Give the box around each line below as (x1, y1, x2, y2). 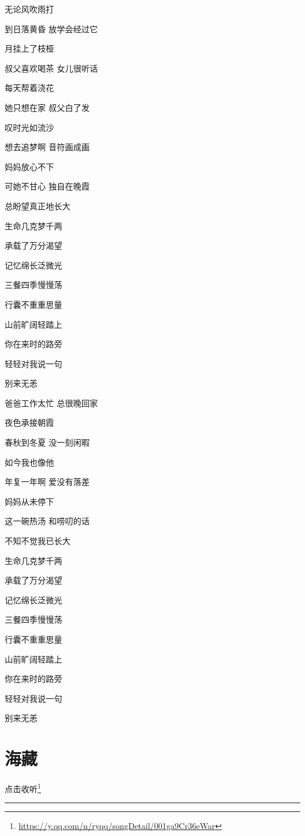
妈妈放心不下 (5, 160, 54, 172)
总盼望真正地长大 (5, 199, 70, 212)
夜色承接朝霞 (5, 416, 54, 429)
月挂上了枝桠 (5, 42, 54, 55)
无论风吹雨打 (5, 3, 54, 15)
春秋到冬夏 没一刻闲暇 (5, 436, 90, 448)
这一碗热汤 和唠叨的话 (5, 515, 90, 527)
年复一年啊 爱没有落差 (5, 475, 90, 488)
